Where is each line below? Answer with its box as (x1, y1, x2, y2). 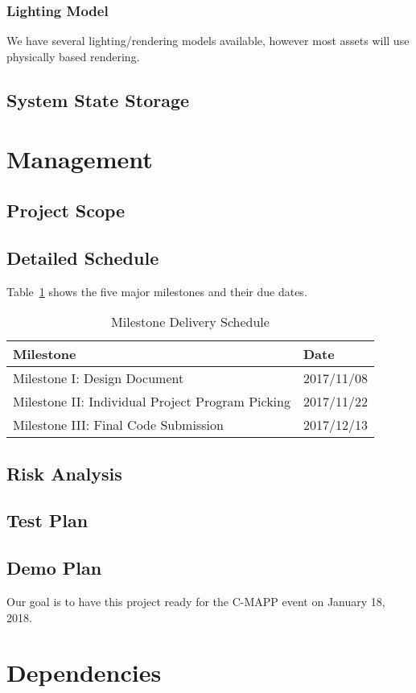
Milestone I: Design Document (13, 369, 184, 388)
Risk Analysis (6, 460, 122, 485)
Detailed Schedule (6, 245, 159, 270)
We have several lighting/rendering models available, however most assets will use (6, 32, 410, 49)
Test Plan (6, 508, 89, 533)
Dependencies (6, 656, 162, 689)
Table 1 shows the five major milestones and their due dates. (6, 283, 307, 299)
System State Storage (6, 87, 190, 112)
